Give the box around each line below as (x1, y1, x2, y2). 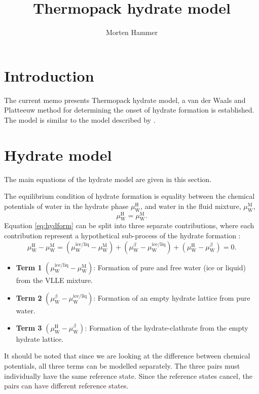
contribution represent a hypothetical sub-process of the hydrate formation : (4, 230, 241, 241)
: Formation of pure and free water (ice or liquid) (93, 262, 246, 272)
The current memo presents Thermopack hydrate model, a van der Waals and (4, 94, 246, 105)
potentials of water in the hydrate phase (4, 200, 129, 211)
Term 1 (16, 262, 42, 272)
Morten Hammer (106, 27, 158, 38)
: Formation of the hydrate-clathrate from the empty (85, 322, 248, 333)
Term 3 (16, 322, 42, 333)
